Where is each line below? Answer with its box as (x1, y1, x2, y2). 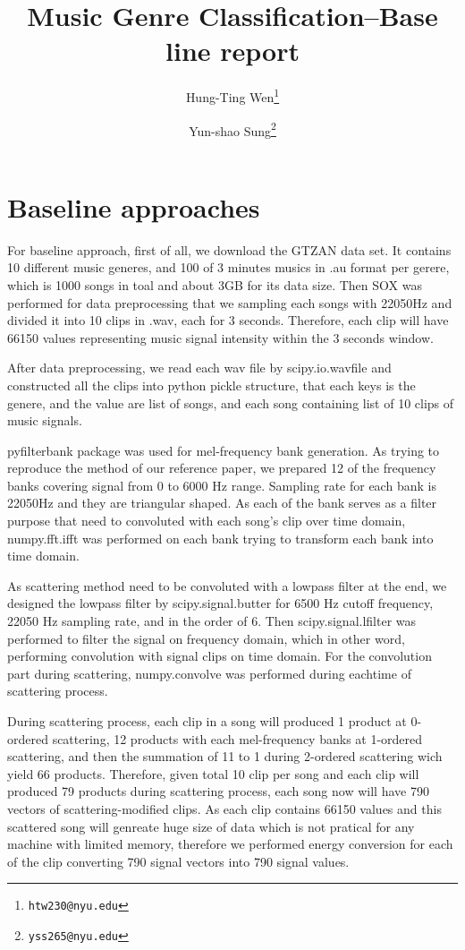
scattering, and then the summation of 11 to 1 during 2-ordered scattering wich (7, 747, 443, 766)
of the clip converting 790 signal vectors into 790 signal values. (7, 852, 350, 870)
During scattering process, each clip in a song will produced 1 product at (7, 712, 407, 730)
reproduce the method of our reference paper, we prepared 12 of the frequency (7, 458, 436, 477)
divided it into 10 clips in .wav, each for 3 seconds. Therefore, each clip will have (7, 311, 449, 330)
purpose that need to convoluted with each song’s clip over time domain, (7, 511, 406, 530)
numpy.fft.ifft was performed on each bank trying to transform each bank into (7, 528, 434, 547)
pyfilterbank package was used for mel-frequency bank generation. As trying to (7, 441, 440, 459)
